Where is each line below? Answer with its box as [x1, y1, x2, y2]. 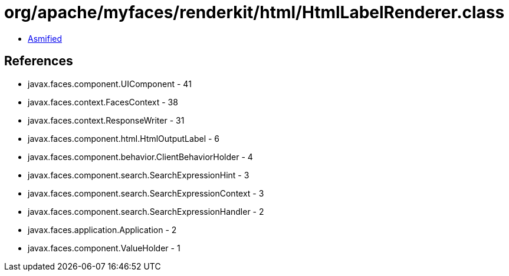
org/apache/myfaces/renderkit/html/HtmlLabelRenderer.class [4, 2, 505, 22]
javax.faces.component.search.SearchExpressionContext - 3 [28, 188, 264, 198]
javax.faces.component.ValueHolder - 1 [28, 242, 180, 253]
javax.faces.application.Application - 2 [28, 224, 177, 235]
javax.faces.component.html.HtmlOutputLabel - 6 [28, 133, 220, 144]
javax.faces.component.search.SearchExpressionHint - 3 [28, 169, 249, 180]
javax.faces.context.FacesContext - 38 [28, 97, 178, 107]
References [4, 54, 73, 69]
